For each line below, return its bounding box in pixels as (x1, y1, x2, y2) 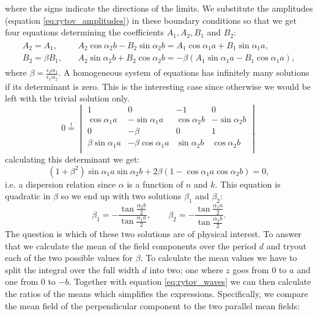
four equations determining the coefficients (5, 26, 165, 39)
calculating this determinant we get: (5, 152, 140, 165)
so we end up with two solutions (61, 189, 182, 202)
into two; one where (149, 263, 223, 276)
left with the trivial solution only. (5, 92, 130, 105)
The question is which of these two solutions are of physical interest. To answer (5, 227, 301, 240)
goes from (232, 263, 269, 276)
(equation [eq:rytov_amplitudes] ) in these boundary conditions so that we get (5, 13, 297, 26)
